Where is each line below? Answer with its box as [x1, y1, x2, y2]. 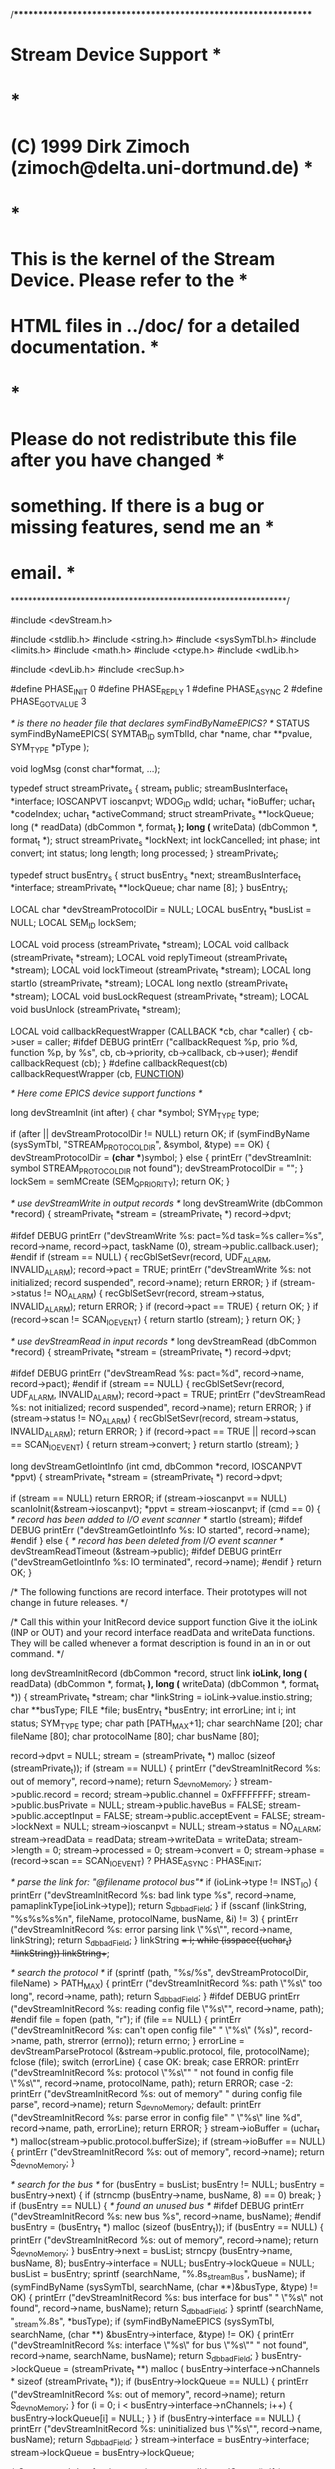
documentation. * [10, 336, 160, 359]
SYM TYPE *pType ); [10, 741, 90, 755]
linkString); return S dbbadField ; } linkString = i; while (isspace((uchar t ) [10, 1934, 292, 1948]
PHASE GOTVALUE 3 [10, 695, 87, 710]
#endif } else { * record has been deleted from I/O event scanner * [10, 1535, 284, 1547]
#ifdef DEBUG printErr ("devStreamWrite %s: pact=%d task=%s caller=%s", [10, 1229, 325, 1241]
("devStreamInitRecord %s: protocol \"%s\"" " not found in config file [10, 2067, 294, 2079]
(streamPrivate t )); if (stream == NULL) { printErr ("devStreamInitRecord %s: [10, 1762, 322, 1777]
